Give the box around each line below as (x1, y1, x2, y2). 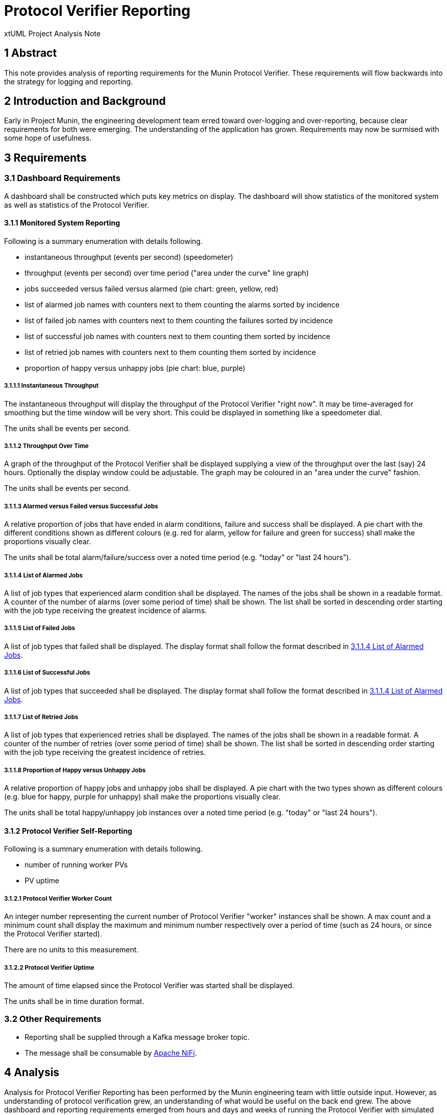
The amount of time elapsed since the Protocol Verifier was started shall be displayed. (4, 980, 295, 990)
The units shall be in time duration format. (4, 996, 144, 1006)
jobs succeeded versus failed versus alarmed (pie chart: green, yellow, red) (25, 284, 279, 293)
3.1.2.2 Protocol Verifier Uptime (4, 964, 95, 971)
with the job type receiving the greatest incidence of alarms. (4, 606, 207, 615)
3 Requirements (4, 151, 87, 164)
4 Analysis (4, 1066, 59, 1079)
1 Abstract (4, 47, 57, 60)
